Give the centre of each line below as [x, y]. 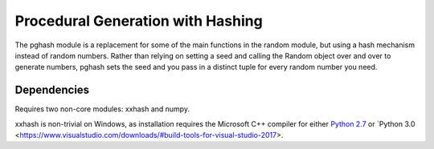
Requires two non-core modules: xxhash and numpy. [102, 109]
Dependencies [52, 90]
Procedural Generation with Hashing [139, 21]
